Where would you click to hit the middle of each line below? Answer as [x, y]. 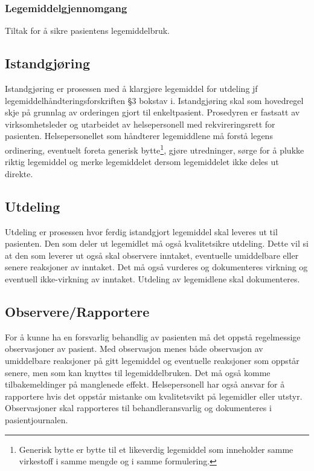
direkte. [19, 173]
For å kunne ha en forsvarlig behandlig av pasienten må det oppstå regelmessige [153, 336]
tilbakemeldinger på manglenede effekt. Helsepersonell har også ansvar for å [145, 384]
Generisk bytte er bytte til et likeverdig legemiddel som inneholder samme [156, 449]
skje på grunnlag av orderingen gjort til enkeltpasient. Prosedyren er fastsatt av [152, 112]
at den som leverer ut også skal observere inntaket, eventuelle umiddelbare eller [152, 255]
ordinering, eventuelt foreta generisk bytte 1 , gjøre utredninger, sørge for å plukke [155, 149]
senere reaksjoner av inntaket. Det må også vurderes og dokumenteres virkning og [156, 267]
